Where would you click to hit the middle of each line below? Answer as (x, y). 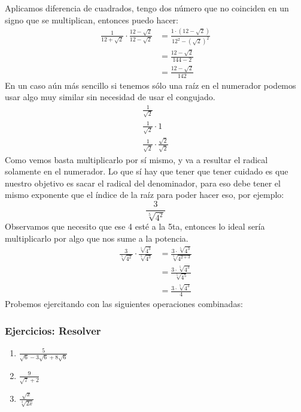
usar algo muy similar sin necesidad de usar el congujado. (110, 97)
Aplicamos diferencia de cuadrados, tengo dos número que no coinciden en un (147, 8)
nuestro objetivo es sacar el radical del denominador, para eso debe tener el (143, 183)
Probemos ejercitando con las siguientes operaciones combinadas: (124, 304)
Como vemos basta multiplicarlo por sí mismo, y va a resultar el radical (136, 159)
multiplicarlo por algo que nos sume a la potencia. (97, 238)
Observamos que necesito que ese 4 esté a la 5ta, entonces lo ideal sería (135, 226)
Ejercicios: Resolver (53, 330)
